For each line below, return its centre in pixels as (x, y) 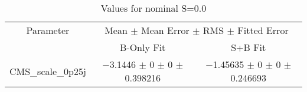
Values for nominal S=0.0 (153, 8)
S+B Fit (249, 47)
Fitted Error (263, 30)
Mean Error (165, 30)
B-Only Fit (143, 47)
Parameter (48, 30)
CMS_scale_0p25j (48, 71)
